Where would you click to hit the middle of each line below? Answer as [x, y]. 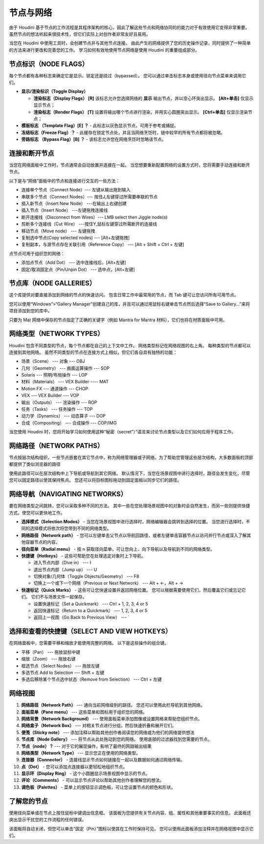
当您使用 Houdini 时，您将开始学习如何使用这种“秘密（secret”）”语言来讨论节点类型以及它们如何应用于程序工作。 [122, 432]
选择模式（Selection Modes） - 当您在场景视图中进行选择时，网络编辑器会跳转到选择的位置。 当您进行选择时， [134, 521]
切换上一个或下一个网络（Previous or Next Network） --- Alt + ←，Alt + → [108, 583]
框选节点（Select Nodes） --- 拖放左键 [60, 666]
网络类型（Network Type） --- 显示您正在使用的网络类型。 [81, 753]
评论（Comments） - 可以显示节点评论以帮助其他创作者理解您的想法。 [93, 780]
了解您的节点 [28, 801]
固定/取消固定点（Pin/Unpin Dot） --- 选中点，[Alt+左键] [78, 269]
